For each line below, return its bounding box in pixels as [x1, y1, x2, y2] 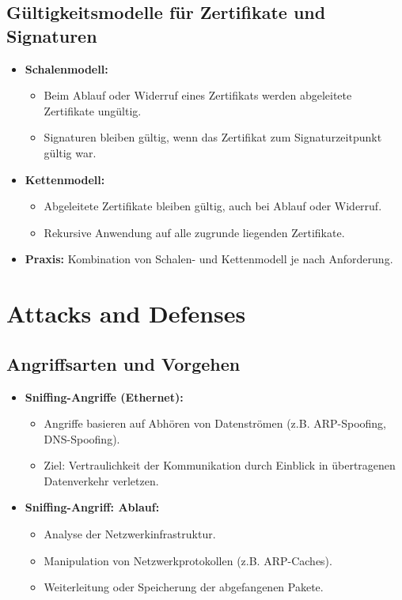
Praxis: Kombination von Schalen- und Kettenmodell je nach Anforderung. [25, 251, 393, 267]
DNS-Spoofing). [44, 430, 120, 447]
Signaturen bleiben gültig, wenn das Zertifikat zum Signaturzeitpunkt [44, 129, 382, 145]
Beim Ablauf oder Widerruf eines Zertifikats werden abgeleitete [44, 87, 352, 104]
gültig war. [44, 144, 97, 160]
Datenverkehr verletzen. [44, 472, 159, 489]
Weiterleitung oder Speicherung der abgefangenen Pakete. [44, 579, 324, 595]
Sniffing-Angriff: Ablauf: [25, 499, 160, 515]
